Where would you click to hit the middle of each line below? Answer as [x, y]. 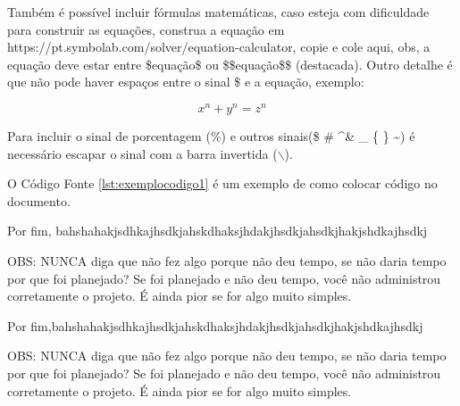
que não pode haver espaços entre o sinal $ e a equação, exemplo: [186, 82]
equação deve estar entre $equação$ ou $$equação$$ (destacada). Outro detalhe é [230, 64]
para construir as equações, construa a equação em [146, 29]
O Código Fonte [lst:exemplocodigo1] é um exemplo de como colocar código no [222, 183]
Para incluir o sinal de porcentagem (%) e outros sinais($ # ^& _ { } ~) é [211, 136]
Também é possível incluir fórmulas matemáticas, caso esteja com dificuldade [218, 12]
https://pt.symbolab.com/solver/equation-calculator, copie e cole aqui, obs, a [219, 47]
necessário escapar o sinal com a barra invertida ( [142, 153]
